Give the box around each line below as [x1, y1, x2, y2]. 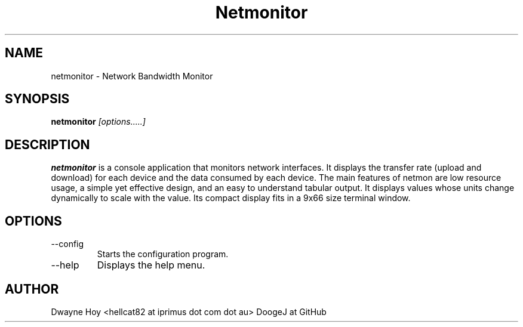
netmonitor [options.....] [51, 116, 146, 127]
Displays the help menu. [97, 259, 205, 272]
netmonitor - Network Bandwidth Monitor [51, 70, 213, 81]
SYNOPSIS [5, 91, 70, 107]
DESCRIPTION [5, 137, 90, 152]
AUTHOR [5, 281, 59, 297]
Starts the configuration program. [97, 249, 229, 260]
